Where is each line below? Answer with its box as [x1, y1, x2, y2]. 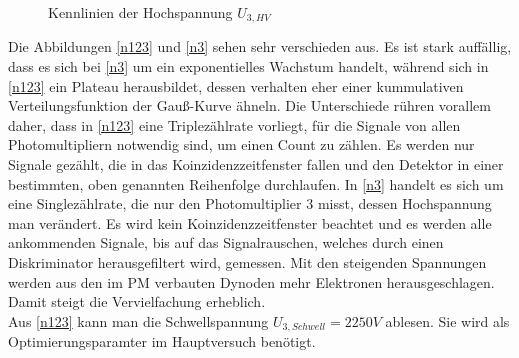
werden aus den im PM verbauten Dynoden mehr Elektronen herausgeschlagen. [8, 271, 495, 292]
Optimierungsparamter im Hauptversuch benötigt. [8, 331, 316, 352]
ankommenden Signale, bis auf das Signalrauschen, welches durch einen [8, 232, 444, 253]
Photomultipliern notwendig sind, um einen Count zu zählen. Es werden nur [8, 134, 475, 155]
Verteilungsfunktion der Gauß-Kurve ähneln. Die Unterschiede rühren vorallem [8, 95, 491, 116]
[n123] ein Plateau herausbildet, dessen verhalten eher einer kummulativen [8, 75, 464, 96]
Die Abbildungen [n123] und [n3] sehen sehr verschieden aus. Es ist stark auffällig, [8, 36, 512, 57]
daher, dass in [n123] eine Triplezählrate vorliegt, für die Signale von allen [8, 114, 461, 135]
